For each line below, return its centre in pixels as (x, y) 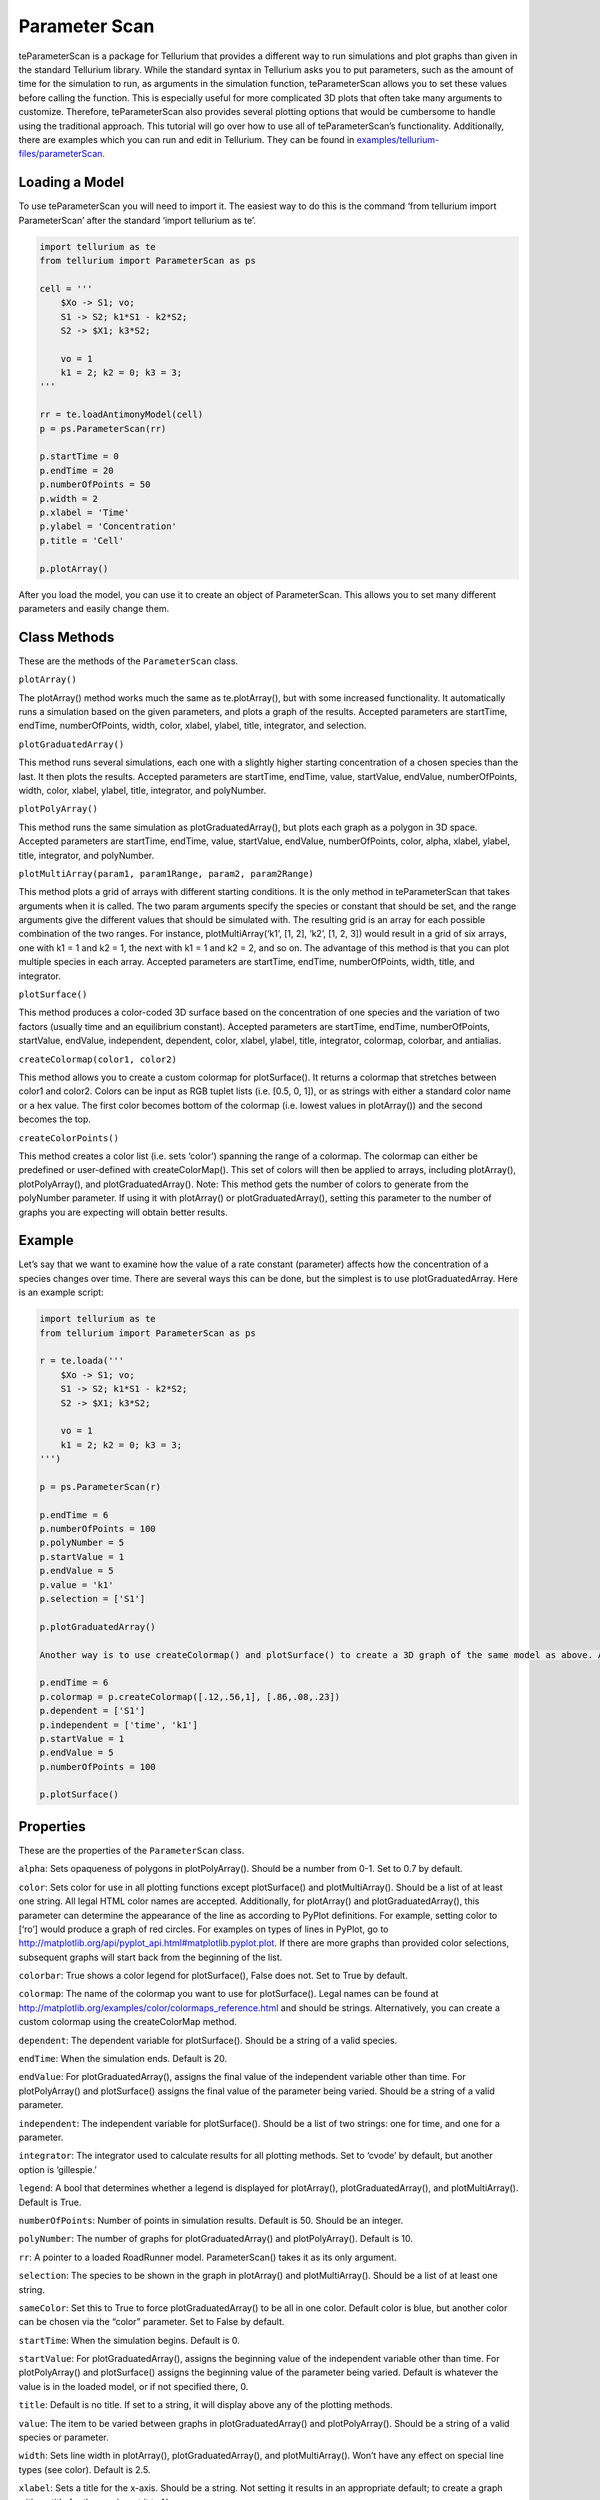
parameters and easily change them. (94, 608)
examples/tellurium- (398, 139)
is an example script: (61, 1292)
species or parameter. (63, 2437)
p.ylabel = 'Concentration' (108, 526)
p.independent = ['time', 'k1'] (119, 1724)
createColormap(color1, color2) (97, 1059)
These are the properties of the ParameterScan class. (131, 1850)
